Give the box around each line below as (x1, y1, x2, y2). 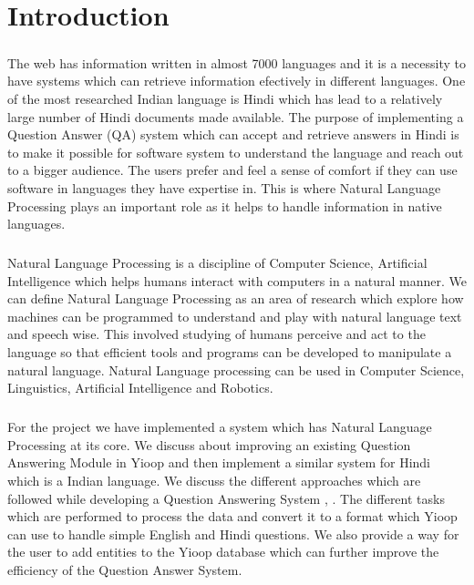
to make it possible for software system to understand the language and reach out (7, 142, 464, 161)
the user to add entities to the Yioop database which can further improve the (7, 542, 439, 561)
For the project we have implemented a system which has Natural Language (7, 417, 432, 436)
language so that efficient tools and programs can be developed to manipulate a (7, 343, 452, 362)
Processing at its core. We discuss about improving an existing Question (7, 435, 411, 454)
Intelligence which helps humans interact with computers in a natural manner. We (7, 271, 467, 290)
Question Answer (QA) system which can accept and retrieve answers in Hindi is (7, 125, 459, 144)
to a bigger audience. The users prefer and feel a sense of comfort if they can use (7, 160, 458, 180)
